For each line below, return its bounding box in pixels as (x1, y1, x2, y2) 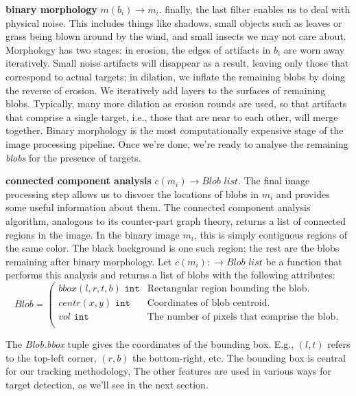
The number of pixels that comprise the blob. (147, 311, 339, 322)
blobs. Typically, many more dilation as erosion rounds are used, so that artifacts (5, 96, 347, 111)
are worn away (283, 42, 345, 56)
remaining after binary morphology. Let (5, 254, 172, 268)
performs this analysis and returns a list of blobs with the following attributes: (5, 267, 335, 282)
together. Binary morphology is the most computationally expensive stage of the (5, 123, 344, 137)
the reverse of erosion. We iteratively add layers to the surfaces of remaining (5, 82, 326, 97)
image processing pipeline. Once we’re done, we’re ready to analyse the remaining (5, 136, 348, 151)
